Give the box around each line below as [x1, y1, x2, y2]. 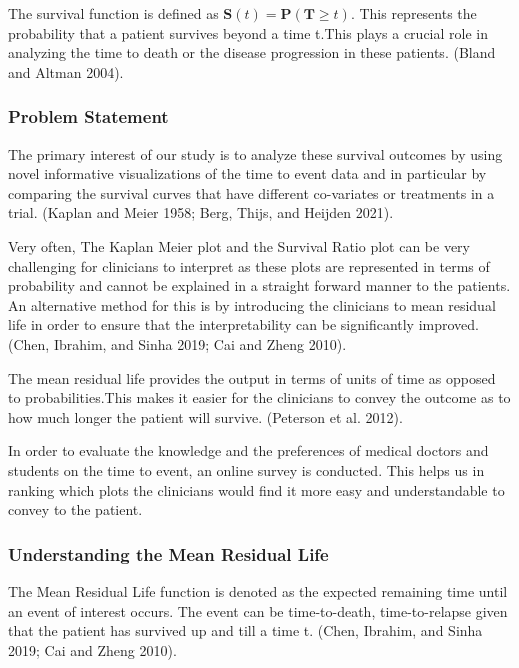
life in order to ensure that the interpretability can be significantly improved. [8, 314, 479, 335]
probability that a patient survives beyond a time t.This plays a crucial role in [8, 22, 488, 43]
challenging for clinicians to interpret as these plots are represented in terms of [8, 255, 490, 276]
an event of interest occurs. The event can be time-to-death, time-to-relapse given [8, 600, 508, 621]
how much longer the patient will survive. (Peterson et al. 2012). [8, 406, 403, 427]
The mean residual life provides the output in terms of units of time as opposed [8, 367, 496, 388]
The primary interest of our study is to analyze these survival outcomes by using [8, 143, 503, 164]
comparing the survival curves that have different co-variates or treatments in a [8, 182, 495, 203]
